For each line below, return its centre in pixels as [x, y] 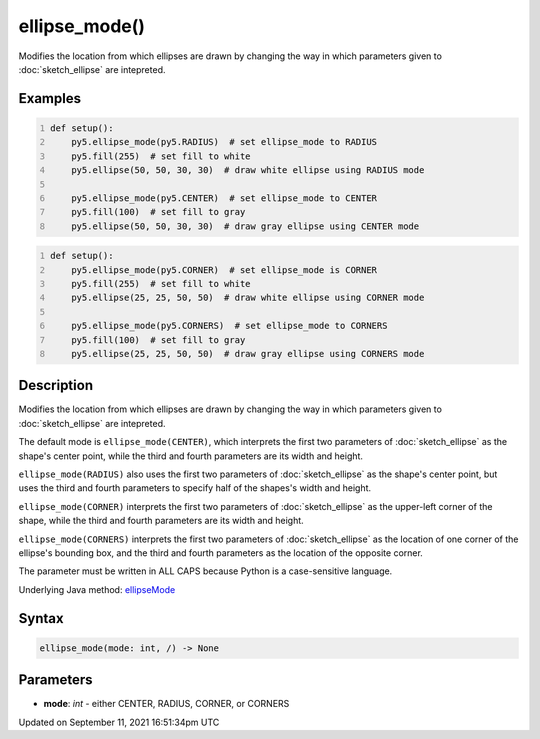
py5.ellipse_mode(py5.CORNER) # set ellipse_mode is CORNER [224, 269]
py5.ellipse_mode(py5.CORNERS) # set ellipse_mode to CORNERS [229, 326]
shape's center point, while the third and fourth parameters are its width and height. [191, 456]
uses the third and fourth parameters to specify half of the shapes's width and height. [195, 488]
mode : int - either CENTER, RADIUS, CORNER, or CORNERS [166, 704]
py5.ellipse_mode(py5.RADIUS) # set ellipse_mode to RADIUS [224, 142]
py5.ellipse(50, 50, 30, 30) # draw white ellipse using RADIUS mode [248, 170]
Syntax [41, 618]
